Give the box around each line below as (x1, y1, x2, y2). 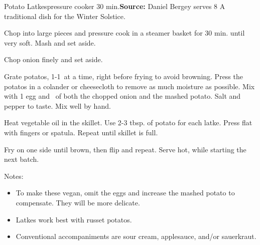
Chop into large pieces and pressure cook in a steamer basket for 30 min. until (4, 28, 245, 38)
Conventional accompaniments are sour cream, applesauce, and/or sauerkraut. (16, 231, 256, 241)
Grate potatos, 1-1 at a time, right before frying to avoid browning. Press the (4, 71, 243, 81)
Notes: (4, 170, 24, 181)
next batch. (4, 154, 39, 164)
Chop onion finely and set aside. (4, 54, 103, 65)
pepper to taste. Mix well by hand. (4, 100, 111, 111)
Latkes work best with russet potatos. (16, 214, 132, 224)
